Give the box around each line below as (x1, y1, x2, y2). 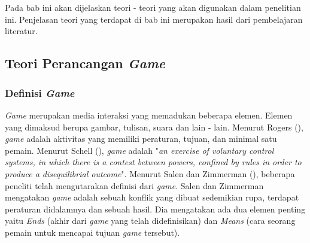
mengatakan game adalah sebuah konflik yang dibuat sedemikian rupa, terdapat (5, 191, 299, 203)
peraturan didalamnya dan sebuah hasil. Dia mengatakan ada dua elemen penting (5, 202, 306, 215)
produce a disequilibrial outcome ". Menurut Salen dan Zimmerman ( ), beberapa (5, 167, 295, 180)
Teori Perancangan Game (5, 54, 166, 72)
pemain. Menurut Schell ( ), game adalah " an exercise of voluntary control (5, 144, 274, 156)
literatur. (5, 25, 38, 37)
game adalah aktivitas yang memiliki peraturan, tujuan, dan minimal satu (5, 132, 277, 145)
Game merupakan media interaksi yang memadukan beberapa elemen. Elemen (5, 108, 293, 121)
